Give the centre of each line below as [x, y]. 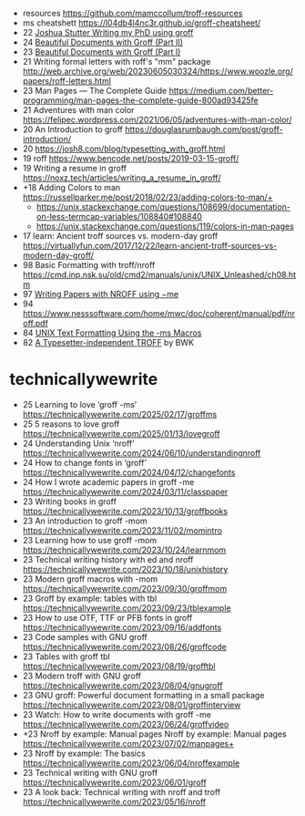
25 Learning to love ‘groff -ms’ [80, 404]
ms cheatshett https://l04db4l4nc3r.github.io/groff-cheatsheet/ [142, 23]
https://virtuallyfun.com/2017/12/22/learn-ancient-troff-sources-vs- [150, 246]
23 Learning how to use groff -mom [90, 540]
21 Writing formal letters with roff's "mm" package [117, 62]
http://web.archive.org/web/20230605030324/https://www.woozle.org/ [158, 71]
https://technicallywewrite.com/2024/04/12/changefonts [129, 472]
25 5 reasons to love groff [71, 424]
